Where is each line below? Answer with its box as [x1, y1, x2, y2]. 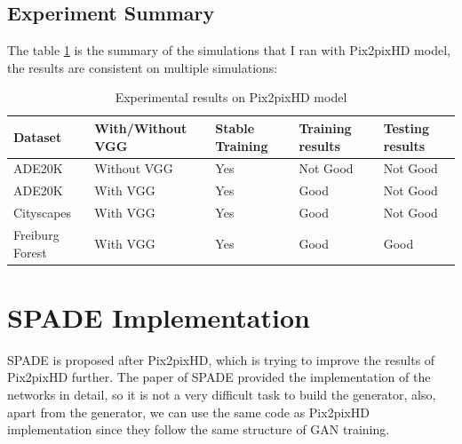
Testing [383, 118, 429, 137]
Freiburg [13, 225, 60, 243]
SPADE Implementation [7, 298, 310, 335]
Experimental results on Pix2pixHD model [115, 88, 347, 107]
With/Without [94, 118, 187, 137]
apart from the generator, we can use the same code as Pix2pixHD [7, 402, 370, 421]
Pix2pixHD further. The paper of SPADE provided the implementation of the [7, 368, 431, 386]
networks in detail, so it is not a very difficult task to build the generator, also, [7, 385, 436, 403]
